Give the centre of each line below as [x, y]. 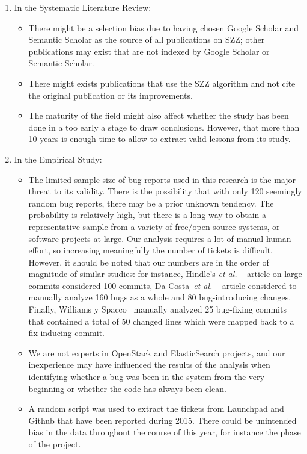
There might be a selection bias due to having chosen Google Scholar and [164, 27]
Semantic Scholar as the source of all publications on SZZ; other [147, 39]
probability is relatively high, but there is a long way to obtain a [147, 215]
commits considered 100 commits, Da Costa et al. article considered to [163, 285]
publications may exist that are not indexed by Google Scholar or [149, 51]
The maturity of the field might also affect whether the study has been [159, 115]
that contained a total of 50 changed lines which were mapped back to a [161, 321]
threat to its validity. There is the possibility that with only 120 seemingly [165, 191]
